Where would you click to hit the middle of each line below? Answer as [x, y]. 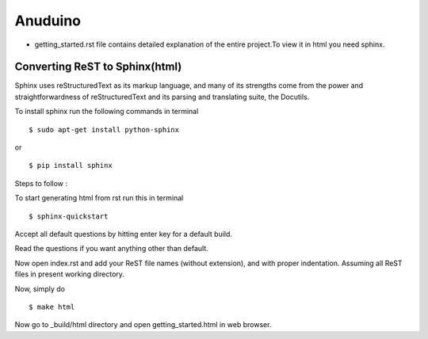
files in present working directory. [69, 274]
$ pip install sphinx [71, 166]
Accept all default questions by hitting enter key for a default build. [124, 234]
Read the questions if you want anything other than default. [112, 249]
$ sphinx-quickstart [69, 216]
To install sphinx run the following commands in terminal [107, 112]
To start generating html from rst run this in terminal [99, 198]
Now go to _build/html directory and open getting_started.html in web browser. [143, 325]
